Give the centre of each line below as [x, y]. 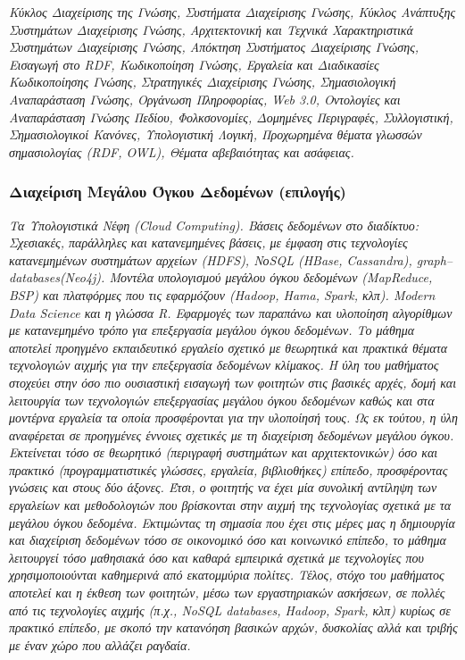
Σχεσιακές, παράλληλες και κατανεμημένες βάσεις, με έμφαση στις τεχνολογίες [208, 242]
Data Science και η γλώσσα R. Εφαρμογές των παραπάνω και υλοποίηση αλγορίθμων [231, 312]
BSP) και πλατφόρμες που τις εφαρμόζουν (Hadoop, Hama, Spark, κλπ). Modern [222, 294]
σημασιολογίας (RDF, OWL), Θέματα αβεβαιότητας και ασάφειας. [182, 151]
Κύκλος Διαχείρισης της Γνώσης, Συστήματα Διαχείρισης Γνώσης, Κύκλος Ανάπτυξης [232, 12]
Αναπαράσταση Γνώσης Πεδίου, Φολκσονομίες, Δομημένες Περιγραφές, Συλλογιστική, [231, 117]
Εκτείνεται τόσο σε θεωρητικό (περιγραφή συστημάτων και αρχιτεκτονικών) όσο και [224, 452]
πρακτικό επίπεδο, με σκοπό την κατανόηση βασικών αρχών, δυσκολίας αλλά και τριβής [233, 627]
